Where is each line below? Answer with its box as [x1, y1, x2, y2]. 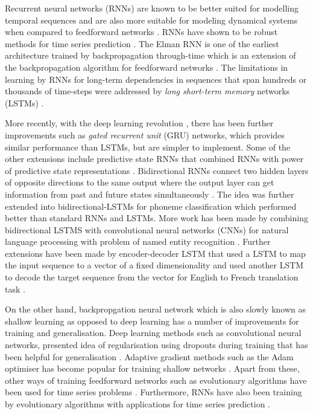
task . [5, 282, 25, 295]
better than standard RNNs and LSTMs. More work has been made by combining [5, 212, 308, 224]
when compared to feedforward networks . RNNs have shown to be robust [5, 25, 278, 38]
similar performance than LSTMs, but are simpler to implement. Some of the [5, 140, 291, 153]
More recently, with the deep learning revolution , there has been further [5, 117, 274, 129]
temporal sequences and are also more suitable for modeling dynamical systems [5, 13, 298, 26]
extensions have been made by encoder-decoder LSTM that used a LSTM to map [5, 247, 306, 259]
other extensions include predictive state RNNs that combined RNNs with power [5, 152, 304, 165]
